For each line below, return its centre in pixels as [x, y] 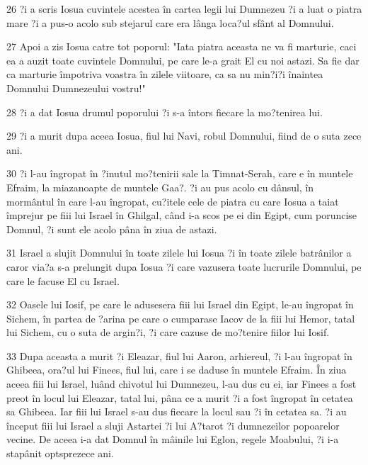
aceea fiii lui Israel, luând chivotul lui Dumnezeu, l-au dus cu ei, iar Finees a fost [182, 384]
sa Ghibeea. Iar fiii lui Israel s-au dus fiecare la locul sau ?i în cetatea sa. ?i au [177, 411]
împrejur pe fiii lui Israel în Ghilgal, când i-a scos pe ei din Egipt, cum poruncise [182, 215]
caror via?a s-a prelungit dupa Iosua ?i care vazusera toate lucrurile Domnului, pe [184, 266]
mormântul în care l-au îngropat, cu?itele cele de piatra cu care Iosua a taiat [173, 201]
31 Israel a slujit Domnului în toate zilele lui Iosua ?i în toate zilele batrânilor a [179, 253]
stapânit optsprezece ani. [60, 453]
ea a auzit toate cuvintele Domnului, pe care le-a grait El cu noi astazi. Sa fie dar [183, 60]
